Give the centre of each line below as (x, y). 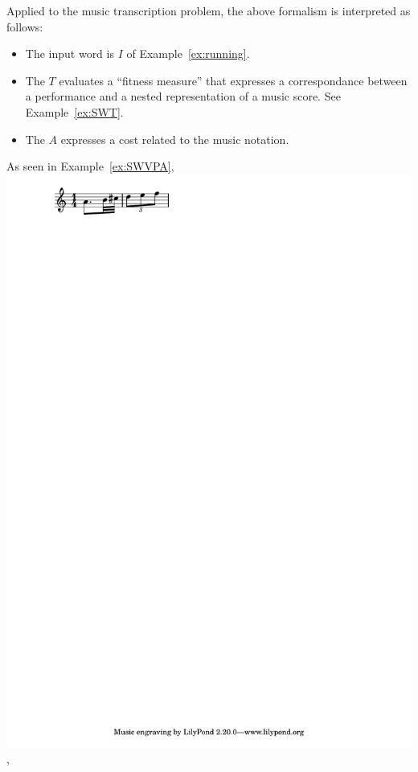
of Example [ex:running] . (188, 53)
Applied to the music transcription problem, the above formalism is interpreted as (209, 10)
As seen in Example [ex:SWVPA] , (90, 166)
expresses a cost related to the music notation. (175, 139)
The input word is (70, 53)
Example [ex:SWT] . (74, 111)
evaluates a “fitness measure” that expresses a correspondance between (233, 80)
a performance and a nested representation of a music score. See (183, 96)
